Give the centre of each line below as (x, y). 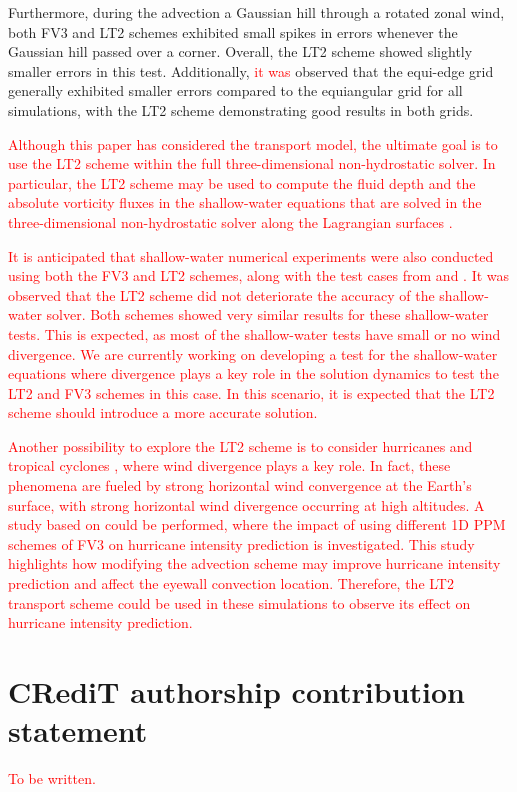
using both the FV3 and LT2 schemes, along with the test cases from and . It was (259, 275)
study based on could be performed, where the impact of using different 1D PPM (257, 524)
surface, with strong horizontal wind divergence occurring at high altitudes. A (246, 504)
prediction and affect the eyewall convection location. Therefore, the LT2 (231, 583)
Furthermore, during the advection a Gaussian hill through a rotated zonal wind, (256, 12)
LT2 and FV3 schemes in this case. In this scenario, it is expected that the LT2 (251, 392)
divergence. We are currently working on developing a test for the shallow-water (253, 353)
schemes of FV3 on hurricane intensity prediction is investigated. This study (241, 543)
